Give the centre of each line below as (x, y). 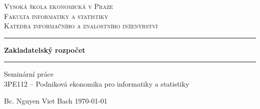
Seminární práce (29, 74)
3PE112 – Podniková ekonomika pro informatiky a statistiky (97, 83)
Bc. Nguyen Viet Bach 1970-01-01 (56, 100)
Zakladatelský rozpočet (45, 50)
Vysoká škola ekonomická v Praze (58, 6)
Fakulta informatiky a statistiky (56, 16)
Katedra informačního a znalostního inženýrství (81, 26)
